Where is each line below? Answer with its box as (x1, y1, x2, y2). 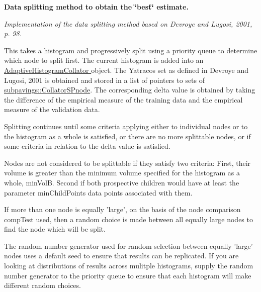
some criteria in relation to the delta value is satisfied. (4, 141, 170, 151)
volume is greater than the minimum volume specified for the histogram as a (4, 167, 240, 178)
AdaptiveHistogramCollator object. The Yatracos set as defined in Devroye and (4, 64, 248, 75)
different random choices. (4, 280, 81, 290)
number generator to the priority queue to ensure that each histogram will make (4, 270, 251, 280)
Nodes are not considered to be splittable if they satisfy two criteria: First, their (4, 157, 251, 168)
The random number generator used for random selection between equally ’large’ (4, 240, 253, 251)
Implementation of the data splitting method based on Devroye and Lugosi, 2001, (4, 18, 252, 29)
